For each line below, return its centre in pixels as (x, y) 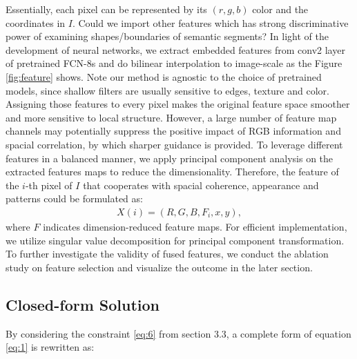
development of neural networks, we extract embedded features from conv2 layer (175, 49)
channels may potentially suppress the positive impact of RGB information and (173, 131)
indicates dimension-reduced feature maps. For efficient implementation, (195, 226)
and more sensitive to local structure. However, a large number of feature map (171, 117)
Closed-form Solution (83, 304)
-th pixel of (49, 185)
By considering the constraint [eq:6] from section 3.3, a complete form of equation (178, 333)
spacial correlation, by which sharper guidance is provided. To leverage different (174, 144)
